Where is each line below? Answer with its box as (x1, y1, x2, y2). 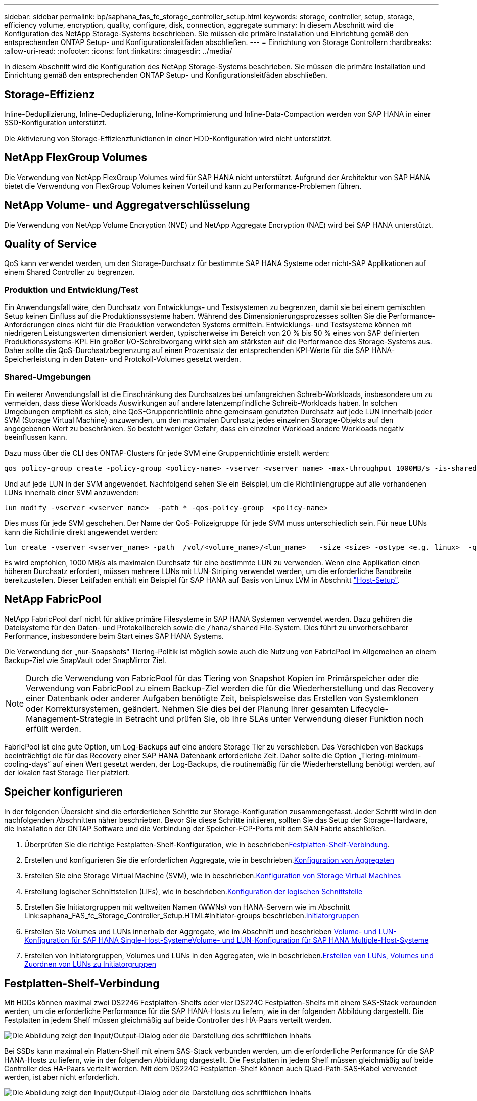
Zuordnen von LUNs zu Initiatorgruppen (24, 959, 156, 968)
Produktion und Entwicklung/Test (4, 284, 138, 295)
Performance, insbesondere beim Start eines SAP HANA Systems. (4, 631, 224, 640)
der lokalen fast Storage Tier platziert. (4, 768, 130, 777)
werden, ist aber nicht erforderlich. (4, 1073, 120, 1082)
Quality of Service (4, 237, 97, 250)
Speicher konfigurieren (4, 785, 123, 799)
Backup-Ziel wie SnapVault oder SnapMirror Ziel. (4, 655, 166, 665)
